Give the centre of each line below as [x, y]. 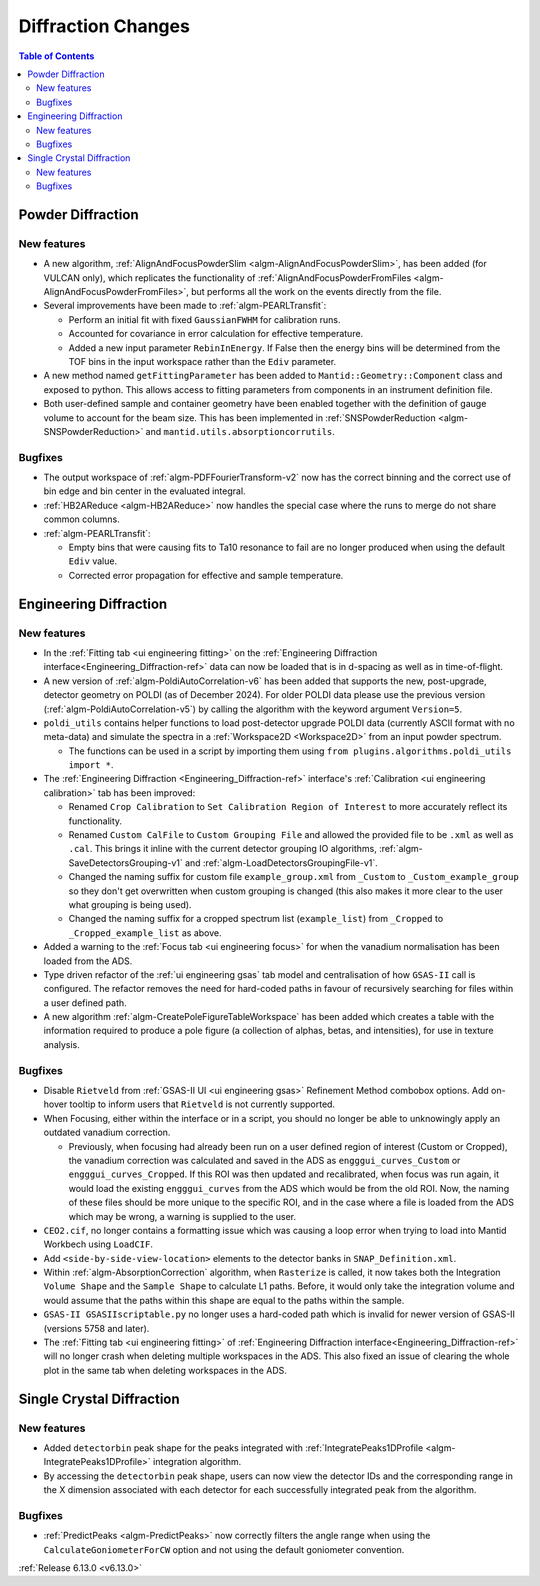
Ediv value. [93, 561]
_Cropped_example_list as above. [145, 932]
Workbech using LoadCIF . [98, 1244]
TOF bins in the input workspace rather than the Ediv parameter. [202, 361]
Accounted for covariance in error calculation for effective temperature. [216, 334]
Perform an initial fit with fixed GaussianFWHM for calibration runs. [204, 319]
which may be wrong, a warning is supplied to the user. [182, 1216]
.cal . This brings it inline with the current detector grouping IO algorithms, [222, 849]
